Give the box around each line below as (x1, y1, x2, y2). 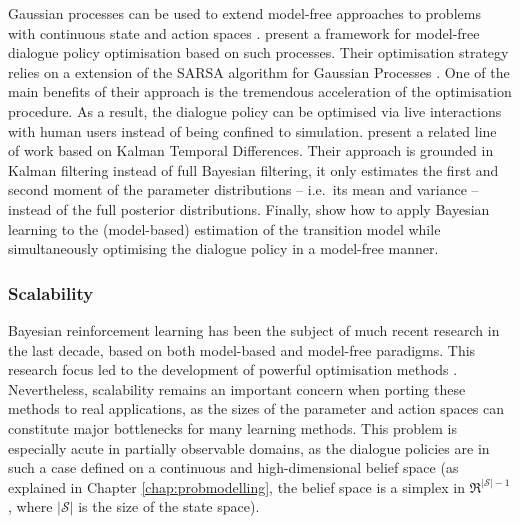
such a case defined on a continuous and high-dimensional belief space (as (8, 457, 459, 478)
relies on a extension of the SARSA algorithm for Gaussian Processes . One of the (8, 61, 510, 82)
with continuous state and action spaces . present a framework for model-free (8, 22, 480, 43)
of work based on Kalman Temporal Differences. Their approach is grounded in (8, 140, 494, 161)
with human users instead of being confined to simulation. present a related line (8, 120, 497, 141)
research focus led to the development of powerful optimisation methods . (8, 359, 458, 380)
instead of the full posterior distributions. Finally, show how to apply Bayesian (8, 198, 490, 219)
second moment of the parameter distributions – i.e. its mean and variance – (8, 179, 479, 200)
